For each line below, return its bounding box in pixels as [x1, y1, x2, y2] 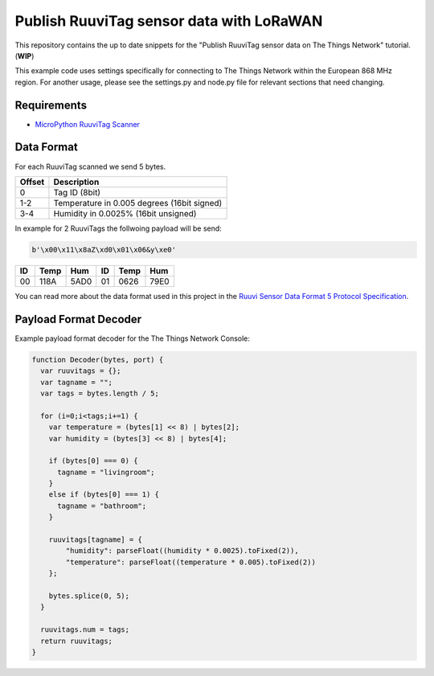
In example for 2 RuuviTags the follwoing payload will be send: [14, 223, 223, 233]
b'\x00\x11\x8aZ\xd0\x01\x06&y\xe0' [31, 245, 177, 254]
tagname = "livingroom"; [57, 467, 156, 477]
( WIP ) [14, 51, 35, 60]
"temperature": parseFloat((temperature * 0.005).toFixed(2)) [65, 557, 317, 567]
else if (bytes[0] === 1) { [48, 490, 160, 499]
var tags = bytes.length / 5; [40, 388, 160, 398]
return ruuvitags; [40, 636, 113, 645]
